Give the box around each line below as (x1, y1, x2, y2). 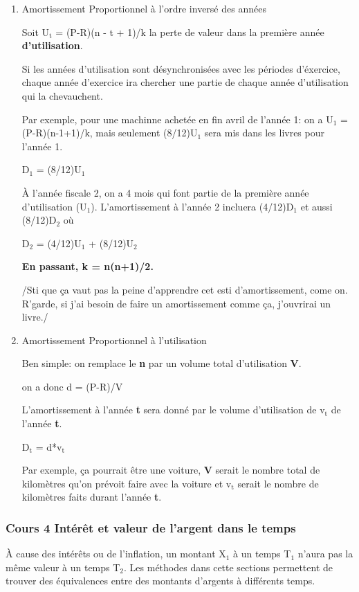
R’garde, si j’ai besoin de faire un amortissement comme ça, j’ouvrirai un (21, 296, 331, 310)
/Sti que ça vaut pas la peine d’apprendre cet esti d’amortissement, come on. (21, 282, 348, 296)
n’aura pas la (297, 546, 353, 561)
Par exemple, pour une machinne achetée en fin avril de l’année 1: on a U (21, 111, 333, 126)
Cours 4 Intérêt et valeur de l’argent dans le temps (6, 519, 296, 536)
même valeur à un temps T (6, 559, 120, 574)
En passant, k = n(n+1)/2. (21, 259, 154, 273)
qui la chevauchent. (21, 88, 103, 102)
